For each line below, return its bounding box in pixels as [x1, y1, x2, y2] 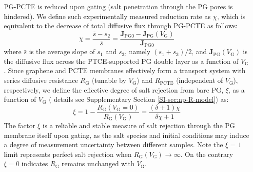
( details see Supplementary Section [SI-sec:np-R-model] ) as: [49, 94, 229, 104]
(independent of [176, 75, 223, 85]
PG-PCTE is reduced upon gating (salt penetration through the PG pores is [4, 1, 233, 11]
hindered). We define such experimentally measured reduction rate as [4, 11, 211, 21]
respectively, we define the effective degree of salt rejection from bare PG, [4, 84, 224, 95]
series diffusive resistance [4, 75, 78, 85]
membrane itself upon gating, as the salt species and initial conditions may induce [4, 130, 249, 140]
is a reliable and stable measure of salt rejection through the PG [42, 120, 235, 130]
